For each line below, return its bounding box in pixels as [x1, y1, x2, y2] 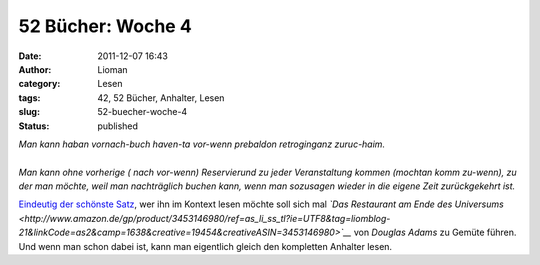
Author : [18, 63, 52, 75]
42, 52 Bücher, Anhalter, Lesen [97, 91, 225, 104]
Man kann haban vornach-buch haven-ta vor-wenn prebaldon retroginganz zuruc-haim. [18, 138, 385, 150]
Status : [18, 120, 50, 132]
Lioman [97, 63, 129, 75]
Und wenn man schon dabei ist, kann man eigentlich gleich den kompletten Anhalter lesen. [18, 240, 393, 252]
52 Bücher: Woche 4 [18, 15, 192, 37]
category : [18, 78, 61, 90]
